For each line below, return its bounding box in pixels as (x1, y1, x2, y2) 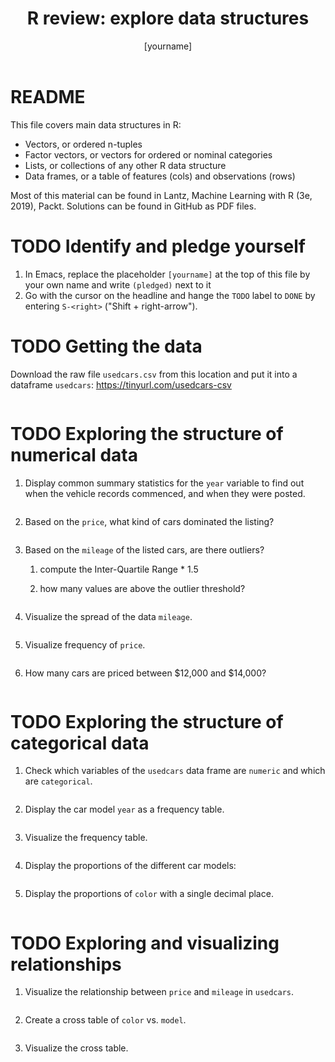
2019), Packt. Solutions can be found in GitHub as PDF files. (10, 200, 257, 212)
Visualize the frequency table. (24, 832, 148, 844)
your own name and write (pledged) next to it (24, 278, 212, 291)
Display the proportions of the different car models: (24, 860, 237, 872)
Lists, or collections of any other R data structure (24, 159, 227, 171)
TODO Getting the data (10, 335, 203, 357)
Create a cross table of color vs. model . (24, 1014, 187, 1026)
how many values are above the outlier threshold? (39, 582, 246, 594)
